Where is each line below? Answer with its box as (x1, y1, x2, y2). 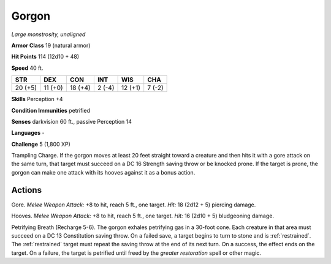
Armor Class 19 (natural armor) (11, 42, 91, 49)
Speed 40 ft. (11, 64, 44, 72)
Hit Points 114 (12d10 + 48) (11, 53, 80, 61)
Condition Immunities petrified (11, 107, 90, 114)
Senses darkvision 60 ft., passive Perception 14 (11, 118, 132, 125)
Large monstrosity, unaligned (11, 31, 86, 38)
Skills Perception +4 (11, 96, 64, 103)
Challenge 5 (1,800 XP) (11, 140, 70, 148)
